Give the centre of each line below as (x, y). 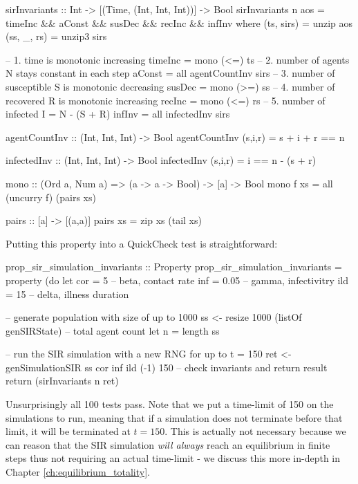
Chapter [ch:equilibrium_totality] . (78, 472)
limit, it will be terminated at (68, 431)
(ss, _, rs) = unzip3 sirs (56, 36)
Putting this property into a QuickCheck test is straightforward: (142, 243)
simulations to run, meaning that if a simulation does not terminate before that (174, 417)
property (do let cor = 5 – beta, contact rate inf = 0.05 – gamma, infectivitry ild (177, 280)
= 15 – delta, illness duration (67, 294)
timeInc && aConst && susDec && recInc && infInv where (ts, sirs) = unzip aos (179, 22)
